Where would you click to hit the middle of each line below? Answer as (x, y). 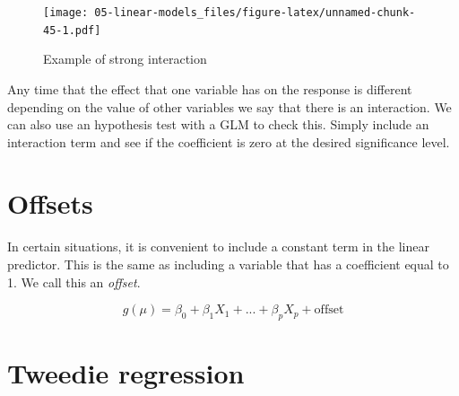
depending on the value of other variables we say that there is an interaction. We (229, 106)
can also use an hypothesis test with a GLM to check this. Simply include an (218, 124)
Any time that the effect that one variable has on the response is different (210, 88)
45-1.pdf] (72, 30)
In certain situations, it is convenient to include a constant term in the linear (218, 246)
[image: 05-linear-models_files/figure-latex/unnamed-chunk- (229, 13)
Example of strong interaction (125, 59)
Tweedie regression (126, 373)
